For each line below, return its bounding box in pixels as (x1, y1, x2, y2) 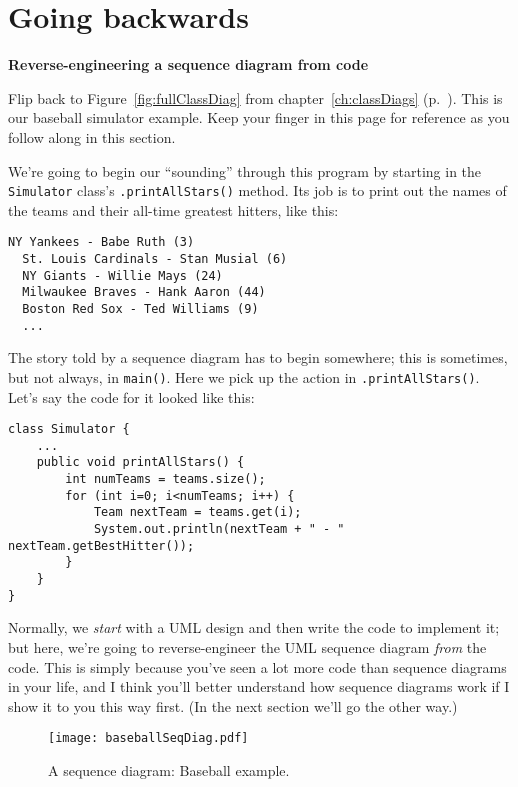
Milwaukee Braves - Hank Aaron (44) (22, 285, 266, 300)
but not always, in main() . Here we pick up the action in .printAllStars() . (8, 366, 480, 387)
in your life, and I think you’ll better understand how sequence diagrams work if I (8, 676, 510, 697)
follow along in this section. (8, 126, 176, 147)
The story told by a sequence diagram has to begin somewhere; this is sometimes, (8, 347, 508, 368)
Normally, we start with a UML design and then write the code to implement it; (8, 617, 500, 638)
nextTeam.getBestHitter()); (8, 538, 195, 553)
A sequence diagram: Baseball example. (48, 759, 290, 780)
